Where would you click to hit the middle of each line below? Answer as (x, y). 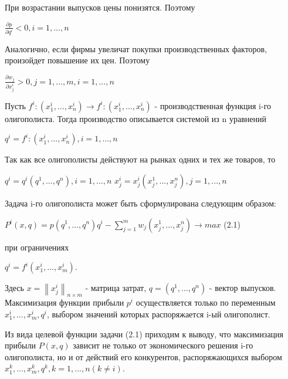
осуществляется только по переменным (206, 302)
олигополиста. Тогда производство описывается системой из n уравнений (136, 118)
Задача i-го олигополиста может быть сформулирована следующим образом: (140, 203)
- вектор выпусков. (243, 288)
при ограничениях (37, 247)
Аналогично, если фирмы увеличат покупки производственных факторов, (136, 48)
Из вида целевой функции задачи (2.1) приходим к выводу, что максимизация (144, 334)
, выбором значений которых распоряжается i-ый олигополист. (158, 314)
